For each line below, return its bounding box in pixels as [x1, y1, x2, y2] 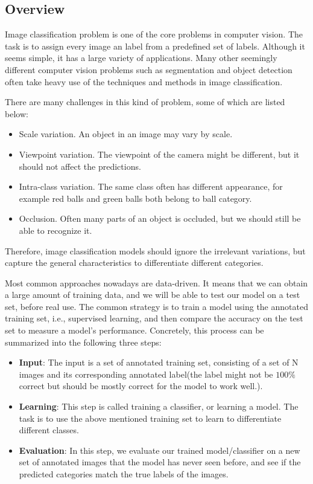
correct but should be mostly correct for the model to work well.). [19, 379, 263, 392]
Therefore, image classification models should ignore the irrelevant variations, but [5, 244, 306, 257]
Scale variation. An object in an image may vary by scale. [19, 127, 233, 140]
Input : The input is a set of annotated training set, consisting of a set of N [19, 356, 299, 369]
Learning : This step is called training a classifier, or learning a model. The [19, 400, 299, 413]
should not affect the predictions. [19, 160, 141, 172]
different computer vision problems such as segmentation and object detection [5, 63, 292, 76]
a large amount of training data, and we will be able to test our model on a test [5, 288, 300, 301]
